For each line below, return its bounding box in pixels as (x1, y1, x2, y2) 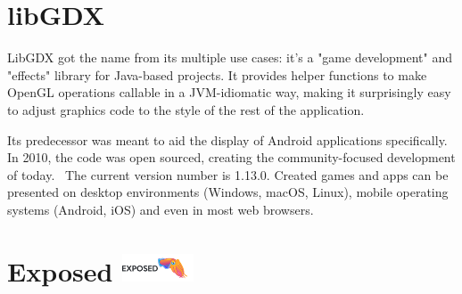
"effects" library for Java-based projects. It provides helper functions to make (7, 65, 427, 84)
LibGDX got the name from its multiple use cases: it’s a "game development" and (7, 48, 452, 67)
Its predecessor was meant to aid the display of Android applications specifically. (7, 130, 448, 149)
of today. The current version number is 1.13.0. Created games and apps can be (7, 165, 449, 184)
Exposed (7, 252, 113, 289)
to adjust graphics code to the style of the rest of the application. (7, 100, 365, 118)
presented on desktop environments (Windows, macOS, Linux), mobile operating (7, 183, 449, 201)
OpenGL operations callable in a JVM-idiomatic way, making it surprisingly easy (7, 83, 451, 102)
